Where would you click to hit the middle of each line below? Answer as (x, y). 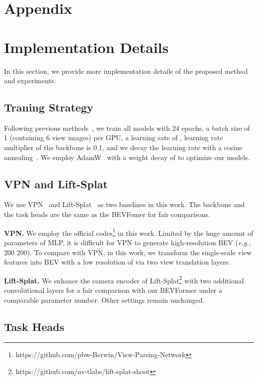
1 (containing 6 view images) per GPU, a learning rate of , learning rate (114, 137)
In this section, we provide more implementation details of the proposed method (126, 71)
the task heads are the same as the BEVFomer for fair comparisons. (107, 214)
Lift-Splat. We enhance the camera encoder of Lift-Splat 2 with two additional (124, 279)
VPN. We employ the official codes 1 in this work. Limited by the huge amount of (129, 232)
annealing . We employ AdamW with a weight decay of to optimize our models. (127, 157)
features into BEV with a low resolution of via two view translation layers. (117, 262)
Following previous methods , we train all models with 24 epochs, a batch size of (127, 128)
